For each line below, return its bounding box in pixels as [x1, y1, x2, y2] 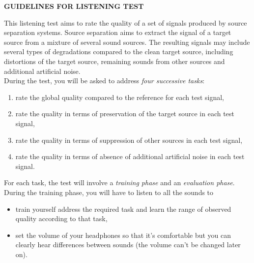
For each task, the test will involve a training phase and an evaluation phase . [4, 177, 235, 188]
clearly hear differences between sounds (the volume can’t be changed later [15, 239, 241, 250]
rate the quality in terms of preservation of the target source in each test [15, 108, 234, 119]
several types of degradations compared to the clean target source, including [4, 46, 233, 57]
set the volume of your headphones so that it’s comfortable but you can [15, 230, 231, 240]
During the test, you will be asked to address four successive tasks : [4, 75, 205, 86]
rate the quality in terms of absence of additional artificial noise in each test [15, 151, 245, 162]
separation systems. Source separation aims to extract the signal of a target [4, 27, 231, 37]
